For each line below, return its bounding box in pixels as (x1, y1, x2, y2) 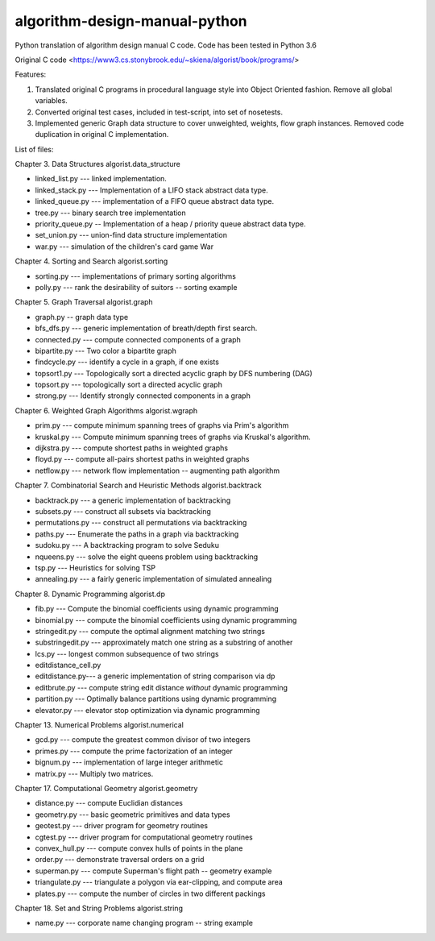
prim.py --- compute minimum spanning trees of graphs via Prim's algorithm (35, 421, 289, 430)
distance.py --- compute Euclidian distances (35, 798, 183, 808)
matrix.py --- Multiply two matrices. (35, 769, 154, 778)
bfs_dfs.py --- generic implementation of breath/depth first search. (35, 323, 258, 334)
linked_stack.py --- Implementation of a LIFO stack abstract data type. (35, 185, 269, 195)
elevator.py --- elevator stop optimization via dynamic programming (35, 705, 261, 715)
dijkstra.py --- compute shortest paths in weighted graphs (35, 443, 229, 453)
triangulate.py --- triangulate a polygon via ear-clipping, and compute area (35, 877, 284, 887)
